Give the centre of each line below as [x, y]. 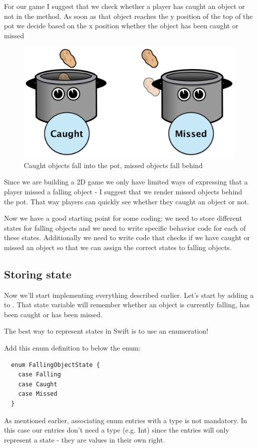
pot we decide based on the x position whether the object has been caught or [121, 26]
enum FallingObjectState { [56, 365]
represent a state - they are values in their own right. [85, 439]
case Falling [39, 375]
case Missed [38, 394]
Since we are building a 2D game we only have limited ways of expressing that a [126, 182]
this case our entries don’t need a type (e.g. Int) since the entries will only [117, 430]
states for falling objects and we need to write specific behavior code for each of [125, 227]
